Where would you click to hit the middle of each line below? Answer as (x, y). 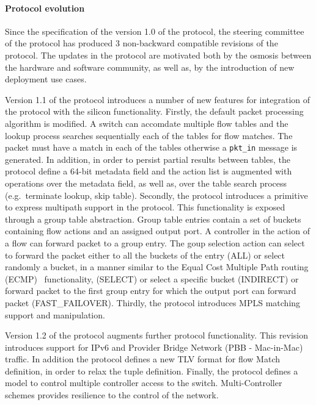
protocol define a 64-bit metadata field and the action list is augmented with (149, 171)
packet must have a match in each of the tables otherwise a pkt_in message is (151, 147)
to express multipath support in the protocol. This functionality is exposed (145, 207)
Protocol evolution (45, 8)
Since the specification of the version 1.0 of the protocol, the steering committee (155, 31)
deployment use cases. (46, 79)
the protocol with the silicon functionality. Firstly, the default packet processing (154, 111)
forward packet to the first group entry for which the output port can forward (151, 291)
